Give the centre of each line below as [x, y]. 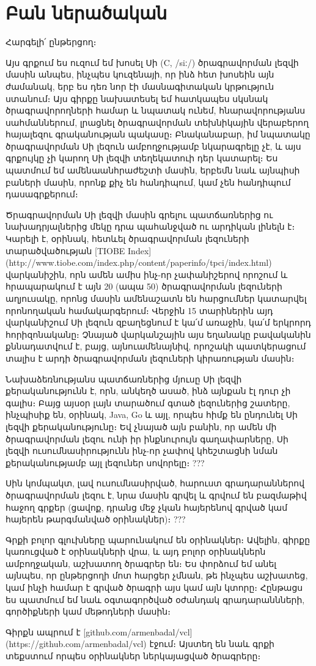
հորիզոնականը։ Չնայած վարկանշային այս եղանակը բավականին [158, 334]
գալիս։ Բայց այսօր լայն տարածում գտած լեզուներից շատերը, [148, 402]
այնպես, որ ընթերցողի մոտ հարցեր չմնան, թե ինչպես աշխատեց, [157, 575]
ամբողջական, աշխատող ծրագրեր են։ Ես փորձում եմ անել [141, 563]
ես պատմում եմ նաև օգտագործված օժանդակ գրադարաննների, [155, 599]
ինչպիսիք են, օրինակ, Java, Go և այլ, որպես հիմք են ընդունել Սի [152, 415]
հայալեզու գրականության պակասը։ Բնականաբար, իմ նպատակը [158, 134]
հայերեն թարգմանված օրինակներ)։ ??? [96, 519]
